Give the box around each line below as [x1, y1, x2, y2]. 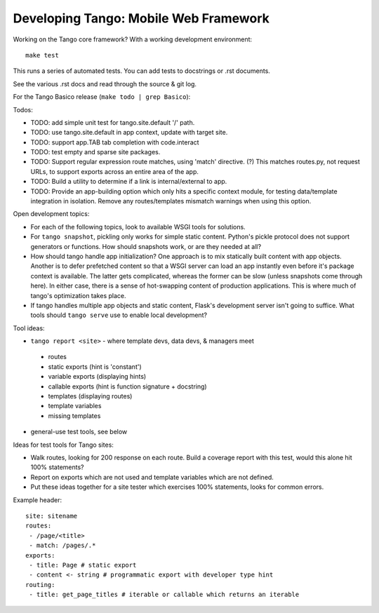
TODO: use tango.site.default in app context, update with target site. [30, 128, 228, 137]
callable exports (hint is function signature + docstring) [48, 382, 207, 391]
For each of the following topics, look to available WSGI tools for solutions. [30, 222, 246, 231]
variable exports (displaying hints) [48, 372, 147, 381]
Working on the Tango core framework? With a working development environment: [13, 35, 253, 43]
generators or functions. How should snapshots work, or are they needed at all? [30, 242, 262, 250]
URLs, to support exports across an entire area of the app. [30, 167, 199, 175]
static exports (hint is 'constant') [48, 362, 142, 371]
